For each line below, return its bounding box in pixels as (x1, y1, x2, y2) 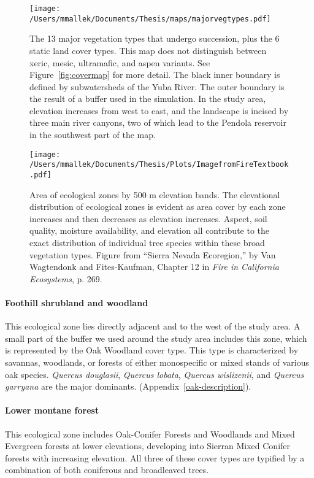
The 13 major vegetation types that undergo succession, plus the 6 (29, 32, 280, 45)
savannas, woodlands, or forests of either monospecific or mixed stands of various (5, 355, 309, 368)
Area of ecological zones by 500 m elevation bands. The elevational (29, 188, 280, 201)
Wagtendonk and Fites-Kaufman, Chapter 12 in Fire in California (29, 260, 279, 273)
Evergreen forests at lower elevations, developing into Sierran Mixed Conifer (5, 439, 291, 452)
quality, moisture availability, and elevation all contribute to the (29, 224, 270, 237)
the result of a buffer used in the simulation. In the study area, (29, 92, 266, 105)
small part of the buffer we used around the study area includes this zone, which (5, 331, 307, 344)
